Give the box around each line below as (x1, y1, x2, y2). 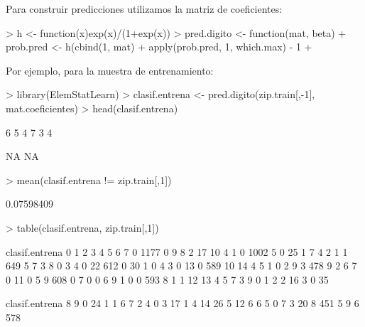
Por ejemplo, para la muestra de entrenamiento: (6, 63, 214, 77)
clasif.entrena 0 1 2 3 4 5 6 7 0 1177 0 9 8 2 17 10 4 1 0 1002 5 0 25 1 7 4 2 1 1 (6, 244, 348, 259)
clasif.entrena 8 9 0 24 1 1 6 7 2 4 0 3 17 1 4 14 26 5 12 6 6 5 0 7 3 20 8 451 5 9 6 (6, 296, 359, 311)
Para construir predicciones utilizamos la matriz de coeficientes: (6, 1, 283, 16)
